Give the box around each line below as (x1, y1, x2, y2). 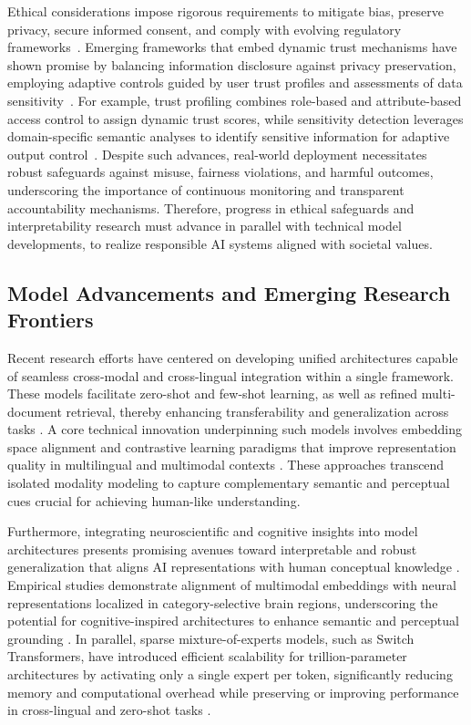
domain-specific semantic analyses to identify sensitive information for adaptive (7, 127, 450, 146)
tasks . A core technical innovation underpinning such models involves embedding (7, 419, 463, 439)
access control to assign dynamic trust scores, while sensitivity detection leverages (7, 109, 464, 128)
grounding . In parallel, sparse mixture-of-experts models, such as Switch (7, 628, 415, 647)
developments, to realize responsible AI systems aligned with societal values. (7, 233, 433, 253)
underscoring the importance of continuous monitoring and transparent (7, 180, 404, 199)
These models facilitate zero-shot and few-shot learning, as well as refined (7, 384, 418, 403)
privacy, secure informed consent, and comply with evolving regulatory (7, 19, 402, 38)
